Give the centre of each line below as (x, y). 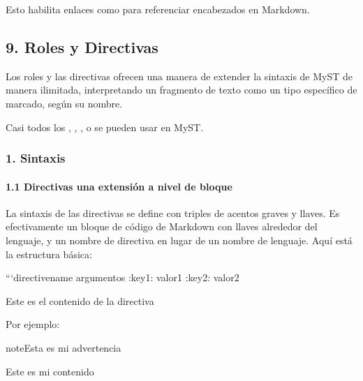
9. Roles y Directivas (82, 46)
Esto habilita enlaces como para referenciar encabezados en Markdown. (158, 9)
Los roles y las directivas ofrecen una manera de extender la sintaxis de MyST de (179, 76)
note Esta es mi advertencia (64, 347)
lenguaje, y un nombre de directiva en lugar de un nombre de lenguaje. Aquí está (179, 240)
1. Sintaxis (36, 158)
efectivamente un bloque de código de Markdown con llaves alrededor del (162, 226)
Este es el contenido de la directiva (80, 300)
